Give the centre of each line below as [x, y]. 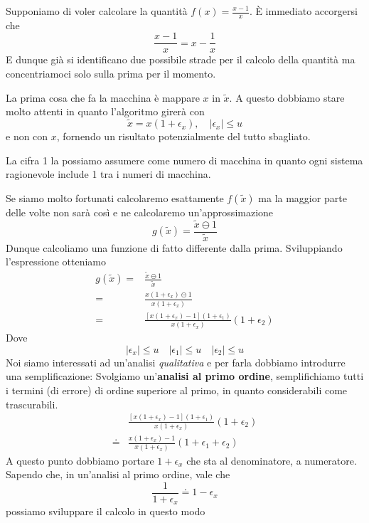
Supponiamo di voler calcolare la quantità [97, 11]
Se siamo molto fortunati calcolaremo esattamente [115, 197]
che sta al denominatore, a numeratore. [272, 460]
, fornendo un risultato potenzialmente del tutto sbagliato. [183, 136]
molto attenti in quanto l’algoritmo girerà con [105, 111]
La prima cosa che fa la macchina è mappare [103, 97]
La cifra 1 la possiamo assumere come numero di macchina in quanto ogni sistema [184, 160]
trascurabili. [32, 404]
